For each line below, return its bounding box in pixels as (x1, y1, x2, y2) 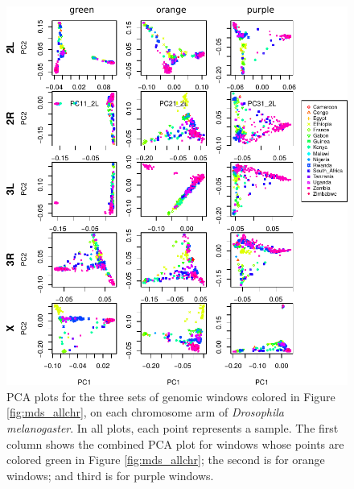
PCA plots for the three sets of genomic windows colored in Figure (6, 387, 335, 404)
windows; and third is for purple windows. (6, 466, 214, 483)
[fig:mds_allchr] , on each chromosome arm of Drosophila (6, 404, 285, 421)
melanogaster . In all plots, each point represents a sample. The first (6, 419, 339, 436)
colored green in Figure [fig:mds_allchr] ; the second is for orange (6, 451, 325, 468)
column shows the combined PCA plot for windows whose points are (6, 435, 344, 452)
